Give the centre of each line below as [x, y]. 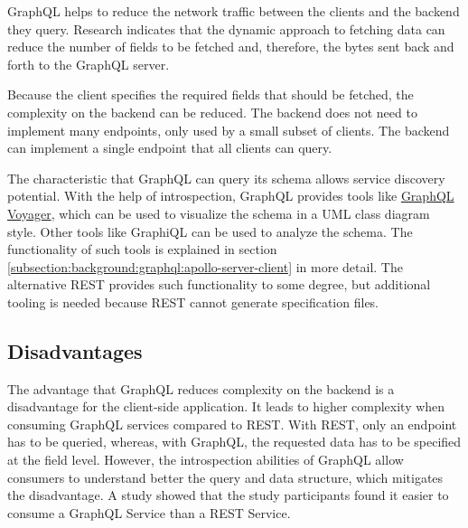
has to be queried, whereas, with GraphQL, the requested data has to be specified [234, 442]
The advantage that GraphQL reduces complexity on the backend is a [201, 388]
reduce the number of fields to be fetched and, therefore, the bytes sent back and [231, 47]
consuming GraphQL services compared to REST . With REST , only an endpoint [232, 424]
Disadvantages [75, 350]
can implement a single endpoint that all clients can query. [170, 148]
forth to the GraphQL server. [89, 64]
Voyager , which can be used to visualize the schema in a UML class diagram [219, 213]
